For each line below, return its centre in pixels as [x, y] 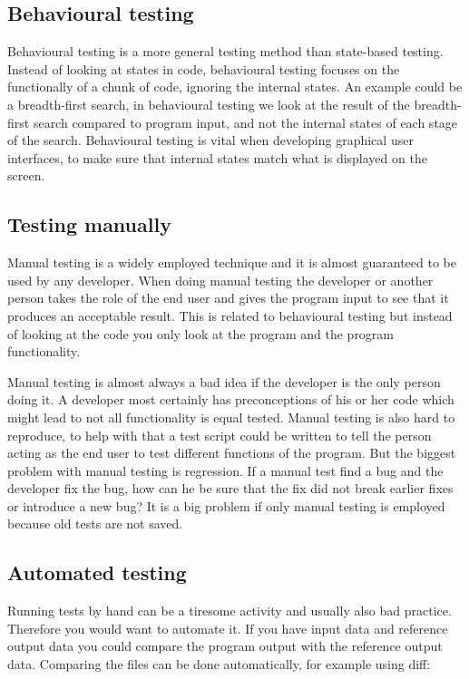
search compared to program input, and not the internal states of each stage [245, 122]
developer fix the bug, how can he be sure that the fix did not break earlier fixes [230, 488]
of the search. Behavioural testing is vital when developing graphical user [210, 140]
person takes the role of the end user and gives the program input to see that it [228, 298]
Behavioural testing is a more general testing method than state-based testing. [225, 51]
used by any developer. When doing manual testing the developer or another [220, 280]
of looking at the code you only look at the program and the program [201, 333]
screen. [26, 175]
